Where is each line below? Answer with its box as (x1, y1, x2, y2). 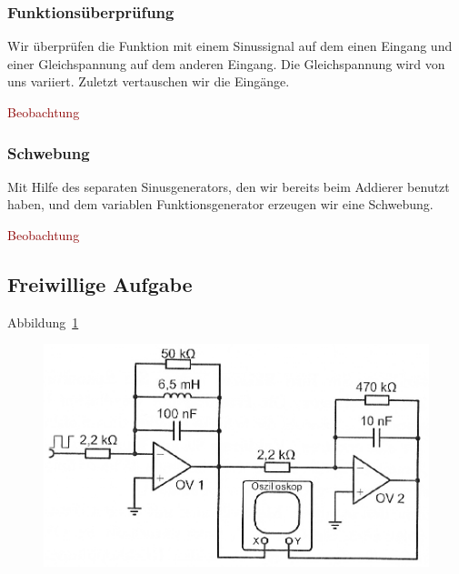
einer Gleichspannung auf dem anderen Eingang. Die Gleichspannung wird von (7, 54, 445, 73)
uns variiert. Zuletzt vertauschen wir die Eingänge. (7, 72, 290, 91)
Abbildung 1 (7, 312, 79, 331)
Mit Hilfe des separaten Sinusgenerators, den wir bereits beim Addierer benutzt (7, 176, 450, 196)
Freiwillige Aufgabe (7, 269, 193, 297)
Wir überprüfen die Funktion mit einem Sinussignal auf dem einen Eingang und (7, 36, 453, 55)
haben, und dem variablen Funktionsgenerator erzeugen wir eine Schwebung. (7, 195, 434, 214)
